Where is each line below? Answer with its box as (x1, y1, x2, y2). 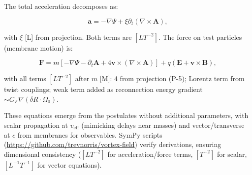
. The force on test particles (158, 31, 242, 42)
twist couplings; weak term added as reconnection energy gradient (4, 84, 203, 94)
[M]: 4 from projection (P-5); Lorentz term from (99, 73, 245, 84)
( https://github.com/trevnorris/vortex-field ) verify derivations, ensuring (4, 139, 221, 149)
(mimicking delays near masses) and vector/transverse (81, 119, 245, 130)
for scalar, (217, 148, 247, 159)
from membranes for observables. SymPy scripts (17, 129, 162, 140)
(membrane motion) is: (4, 42, 73, 53)
